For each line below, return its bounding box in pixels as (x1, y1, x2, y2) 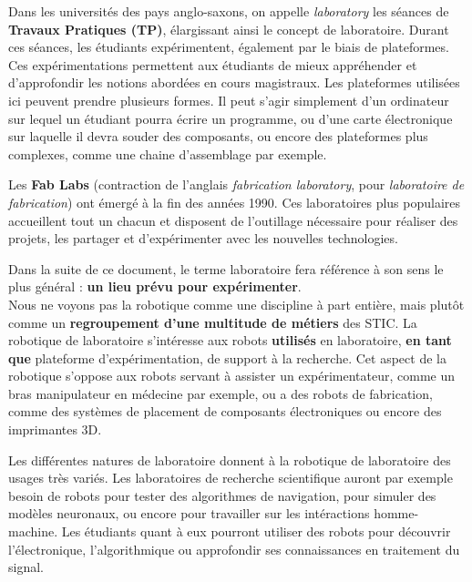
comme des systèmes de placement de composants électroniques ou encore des (8, 402, 442, 421)
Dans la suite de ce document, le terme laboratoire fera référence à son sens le (8, 259, 444, 278)
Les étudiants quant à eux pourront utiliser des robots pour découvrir (61, 522, 451, 541)
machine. (8, 522, 58, 541)
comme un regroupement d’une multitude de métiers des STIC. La (8, 312, 417, 332)
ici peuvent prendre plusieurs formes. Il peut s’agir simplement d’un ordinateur (8, 90, 449, 109)
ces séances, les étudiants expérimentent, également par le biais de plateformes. (8, 37, 449, 56)
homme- (374, 504, 419, 523)
